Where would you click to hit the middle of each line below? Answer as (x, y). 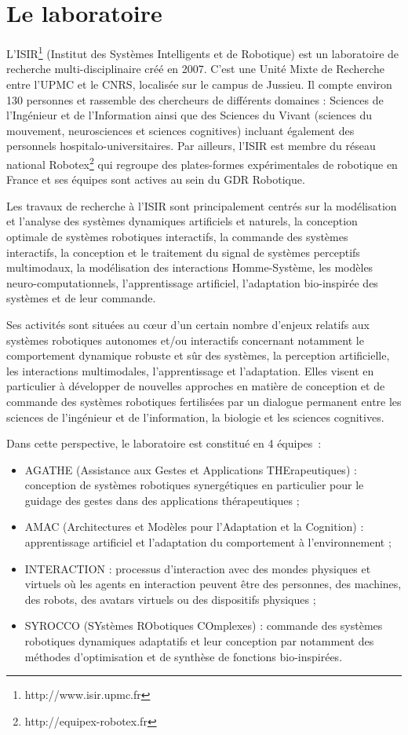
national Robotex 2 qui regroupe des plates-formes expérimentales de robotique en (202, 163)
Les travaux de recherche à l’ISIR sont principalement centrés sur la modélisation (202, 205)
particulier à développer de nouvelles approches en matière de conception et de (196, 386)
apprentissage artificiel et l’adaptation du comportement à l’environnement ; (208, 542)
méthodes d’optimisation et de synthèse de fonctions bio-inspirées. (184, 656)
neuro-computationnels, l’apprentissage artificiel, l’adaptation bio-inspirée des (192, 282)
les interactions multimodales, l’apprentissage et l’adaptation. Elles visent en (190, 370)
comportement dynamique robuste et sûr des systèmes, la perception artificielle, (198, 355)
